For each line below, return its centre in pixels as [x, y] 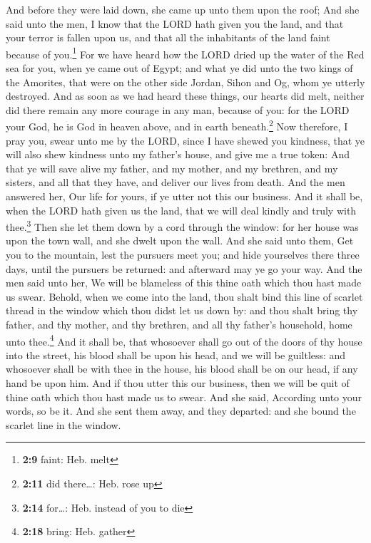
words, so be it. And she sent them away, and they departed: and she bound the [181, 411]
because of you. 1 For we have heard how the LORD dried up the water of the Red [185, 53]
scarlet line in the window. [63, 424]
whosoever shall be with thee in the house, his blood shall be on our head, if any [182, 369]
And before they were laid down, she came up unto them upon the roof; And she [183, 9]
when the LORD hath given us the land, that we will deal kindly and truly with [181, 210]
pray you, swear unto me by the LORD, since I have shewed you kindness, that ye [185, 140]
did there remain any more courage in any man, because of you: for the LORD [178, 109]
